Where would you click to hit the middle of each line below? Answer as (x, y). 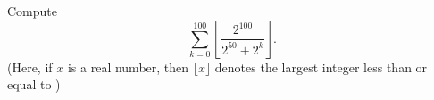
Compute (32, 11)
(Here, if (30, 67)
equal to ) (34, 84)
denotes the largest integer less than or (321, 67)
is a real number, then (128, 67)
